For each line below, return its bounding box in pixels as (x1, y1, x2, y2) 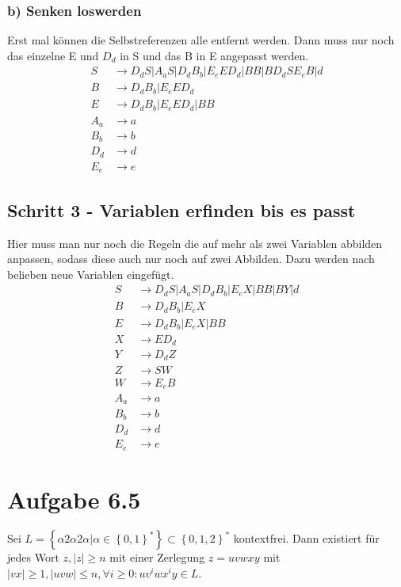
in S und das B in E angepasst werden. (120, 47, 309, 63)
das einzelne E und (7, 47, 99, 63)
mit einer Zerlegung (109, 549, 205, 566)
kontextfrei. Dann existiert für (233, 530, 380, 547)
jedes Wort (7, 549, 59, 566)
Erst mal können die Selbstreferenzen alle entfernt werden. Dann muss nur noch (7, 32, 395, 48)
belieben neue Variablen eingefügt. (7, 265, 174, 282)
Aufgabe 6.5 (7, 483, 141, 516)
